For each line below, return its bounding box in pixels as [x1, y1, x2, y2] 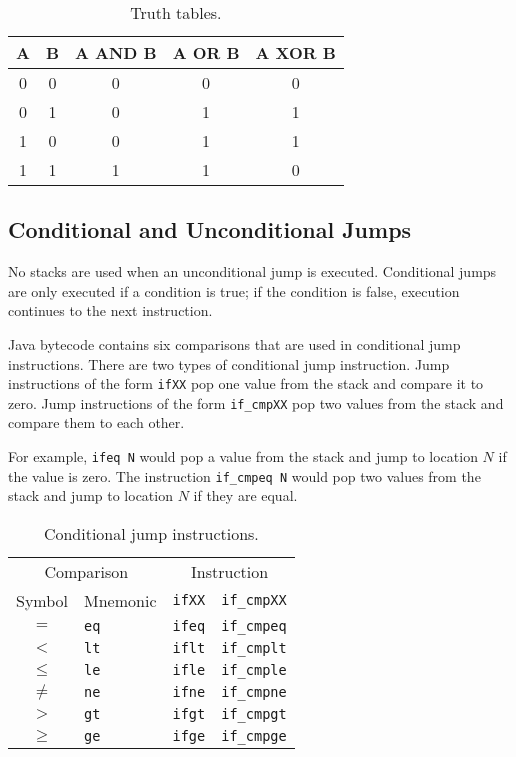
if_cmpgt [221, 705, 287, 722]
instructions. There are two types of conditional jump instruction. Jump [8, 353, 450, 374]
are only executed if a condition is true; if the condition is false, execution [8, 280, 460, 301]
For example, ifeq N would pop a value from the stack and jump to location [8, 446, 478, 467]
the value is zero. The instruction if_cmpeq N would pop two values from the [8, 465, 481, 486]
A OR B [172, 41, 240, 64]
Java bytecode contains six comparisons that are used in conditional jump [8, 333, 461, 354]
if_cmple [221, 661, 287, 678]
